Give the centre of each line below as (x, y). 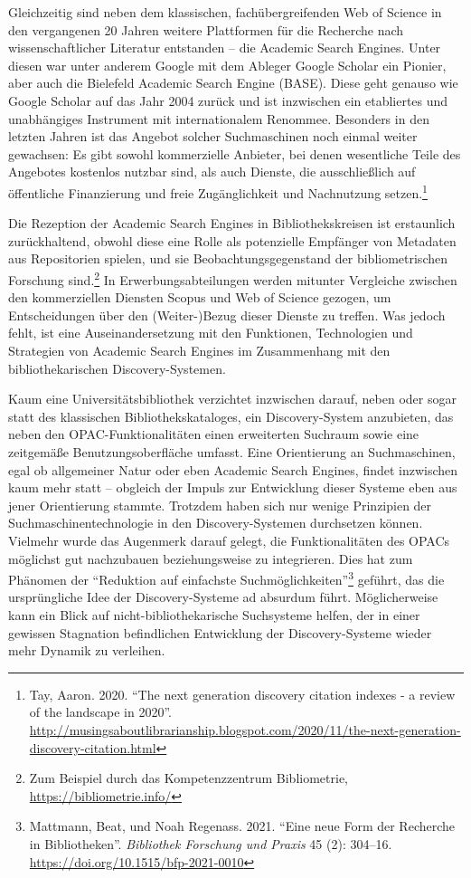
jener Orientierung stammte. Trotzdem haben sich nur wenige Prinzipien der (220, 505)
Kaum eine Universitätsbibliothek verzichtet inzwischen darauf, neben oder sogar (232, 399)
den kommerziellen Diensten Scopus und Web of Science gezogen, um (200, 297)
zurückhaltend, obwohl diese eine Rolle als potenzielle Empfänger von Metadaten (232, 240)
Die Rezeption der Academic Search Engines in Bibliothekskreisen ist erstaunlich (232, 223)
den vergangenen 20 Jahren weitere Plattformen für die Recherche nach (206, 29)
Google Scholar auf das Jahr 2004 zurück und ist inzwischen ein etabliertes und (228, 100)
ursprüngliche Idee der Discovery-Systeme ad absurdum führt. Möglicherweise (223, 597)
